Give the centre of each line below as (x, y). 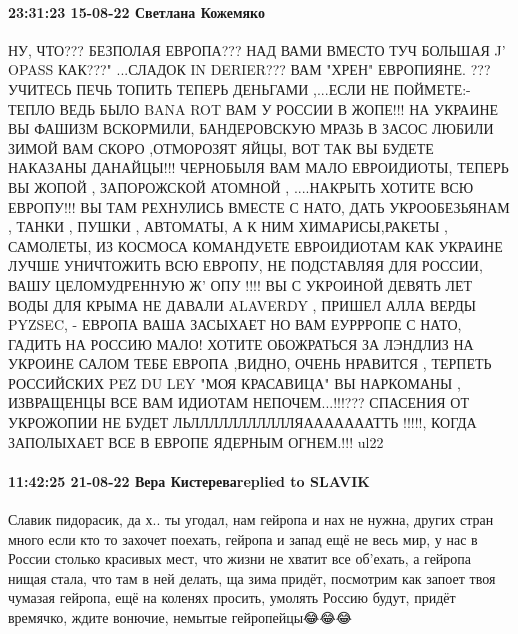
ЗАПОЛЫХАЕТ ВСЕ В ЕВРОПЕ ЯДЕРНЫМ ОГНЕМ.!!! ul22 (196, 441)
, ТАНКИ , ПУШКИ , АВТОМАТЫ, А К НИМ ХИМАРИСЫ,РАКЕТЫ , (228, 226)
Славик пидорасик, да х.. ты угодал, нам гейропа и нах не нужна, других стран (251, 519)
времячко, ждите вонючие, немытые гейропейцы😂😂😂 (180, 617)
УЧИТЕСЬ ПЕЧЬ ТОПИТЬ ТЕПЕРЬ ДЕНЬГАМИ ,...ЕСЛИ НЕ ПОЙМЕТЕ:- (239, 88)
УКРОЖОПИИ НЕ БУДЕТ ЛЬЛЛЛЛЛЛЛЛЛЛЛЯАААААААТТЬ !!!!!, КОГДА (242, 422)
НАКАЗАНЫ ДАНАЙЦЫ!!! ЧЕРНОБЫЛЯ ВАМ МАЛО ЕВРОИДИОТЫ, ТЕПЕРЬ (258, 167)
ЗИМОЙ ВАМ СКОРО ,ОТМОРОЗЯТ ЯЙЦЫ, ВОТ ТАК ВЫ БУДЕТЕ (221, 147)
